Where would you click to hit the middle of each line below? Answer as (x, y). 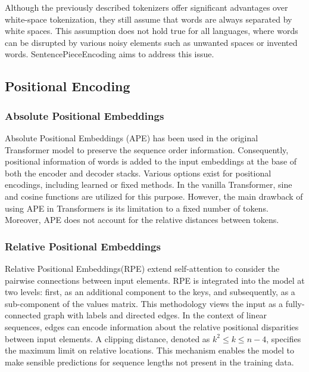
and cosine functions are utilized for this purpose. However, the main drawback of (154, 196)
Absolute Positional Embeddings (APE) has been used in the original (132, 137)
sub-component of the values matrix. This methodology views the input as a (144, 303)
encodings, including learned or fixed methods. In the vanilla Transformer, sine (149, 185)
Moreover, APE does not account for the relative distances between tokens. (142, 220)
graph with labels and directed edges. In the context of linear (155, 315)
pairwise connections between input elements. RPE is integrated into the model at (155, 280)
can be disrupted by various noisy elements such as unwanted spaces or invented (151, 42)
